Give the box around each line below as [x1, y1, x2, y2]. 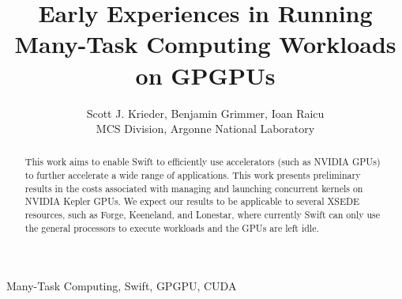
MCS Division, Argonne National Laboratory [96, 120, 315, 137]
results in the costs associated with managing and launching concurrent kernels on [24, 181, 363, 195]
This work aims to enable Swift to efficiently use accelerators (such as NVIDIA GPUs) [24, 155, 381, 168]
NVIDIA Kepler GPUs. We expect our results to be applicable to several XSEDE [24, 195, 360, 208]
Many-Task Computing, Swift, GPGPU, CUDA [6, 278, 237, 294]
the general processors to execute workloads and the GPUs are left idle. [24, 221, 319, 234]
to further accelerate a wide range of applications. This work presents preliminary [24, 168, 361, 182]
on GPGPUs [135, 59, 276, 91]
